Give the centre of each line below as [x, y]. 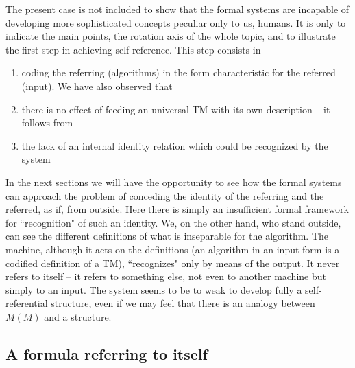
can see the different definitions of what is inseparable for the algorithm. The [167, 236]
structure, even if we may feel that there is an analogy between [183, 303]
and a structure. [78, 316]
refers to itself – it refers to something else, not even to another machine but [166, 276]
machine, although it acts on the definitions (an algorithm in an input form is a [173, 249]
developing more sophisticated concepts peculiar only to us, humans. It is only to [176, 22]
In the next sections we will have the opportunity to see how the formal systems [174, 182]
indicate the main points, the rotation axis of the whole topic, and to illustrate [171, 36]
